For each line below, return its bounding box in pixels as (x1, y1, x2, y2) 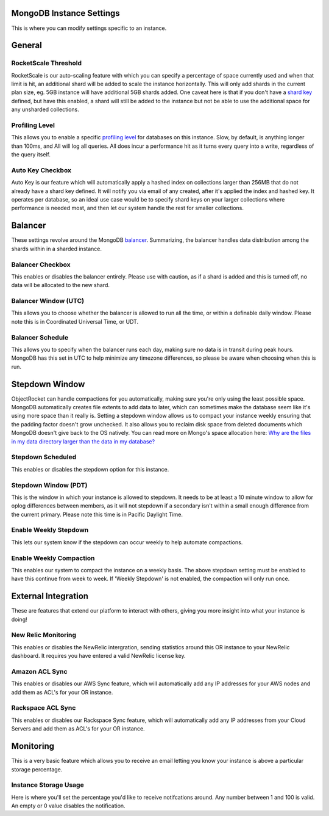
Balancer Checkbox (11, 260, 71, 269)
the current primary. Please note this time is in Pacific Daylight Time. (11, 511, 183, 518)
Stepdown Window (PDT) (11, 481, 88, 489)
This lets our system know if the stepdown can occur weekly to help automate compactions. (11, 538, 243, 546)
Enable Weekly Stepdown (11, 526, 89, 534)
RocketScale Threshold (11, 59, 82, 67)
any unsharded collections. (11, 106, 79, 113)
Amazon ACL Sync (11, 667, 68, 676)
